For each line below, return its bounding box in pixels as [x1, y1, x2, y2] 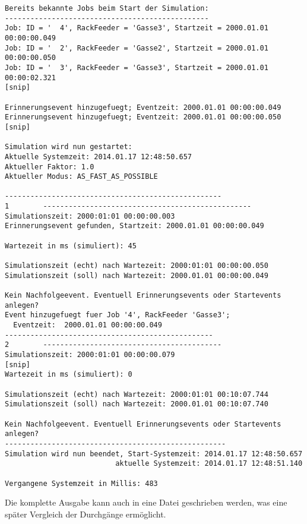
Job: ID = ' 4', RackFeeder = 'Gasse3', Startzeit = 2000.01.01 [5, 24, 268, 33]
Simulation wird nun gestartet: [5, 143, 132, 151]
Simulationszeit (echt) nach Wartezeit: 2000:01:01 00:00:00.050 [5, 261, 268, 270]
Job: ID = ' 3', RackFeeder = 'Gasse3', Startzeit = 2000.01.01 [5, 63, 268, 72]
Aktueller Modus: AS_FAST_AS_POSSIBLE [5, 172, 158, 181]
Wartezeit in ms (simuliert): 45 [5, 241, 137, 250]
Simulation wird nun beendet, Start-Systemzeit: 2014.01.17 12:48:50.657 [5, 449, 303, 458]
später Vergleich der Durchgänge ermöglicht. [5, 507, 166, 520]
